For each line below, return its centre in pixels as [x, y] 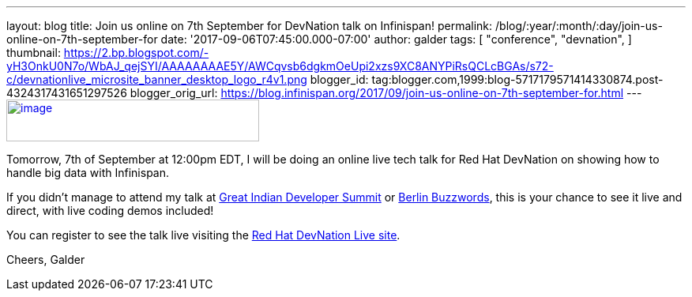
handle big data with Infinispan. [88, 173]
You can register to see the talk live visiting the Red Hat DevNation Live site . [203, 235]
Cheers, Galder [46, 259]
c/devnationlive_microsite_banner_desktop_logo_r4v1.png [157, 79]
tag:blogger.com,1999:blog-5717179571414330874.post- [517, 79]
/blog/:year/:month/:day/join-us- [579, 26]
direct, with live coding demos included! [110, 211]
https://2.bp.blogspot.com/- [136, 53]
